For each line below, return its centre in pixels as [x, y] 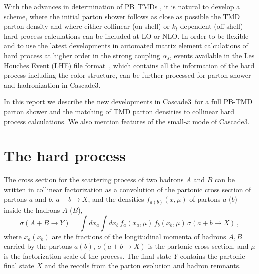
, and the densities [116, 199]
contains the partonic [212, 256]
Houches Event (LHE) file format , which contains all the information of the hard [129, 65]
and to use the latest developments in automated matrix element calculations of [126, 46]
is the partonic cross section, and [198, 246]
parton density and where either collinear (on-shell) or [87, 26]
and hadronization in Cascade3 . [52, 85]
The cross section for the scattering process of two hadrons [94, 180]
